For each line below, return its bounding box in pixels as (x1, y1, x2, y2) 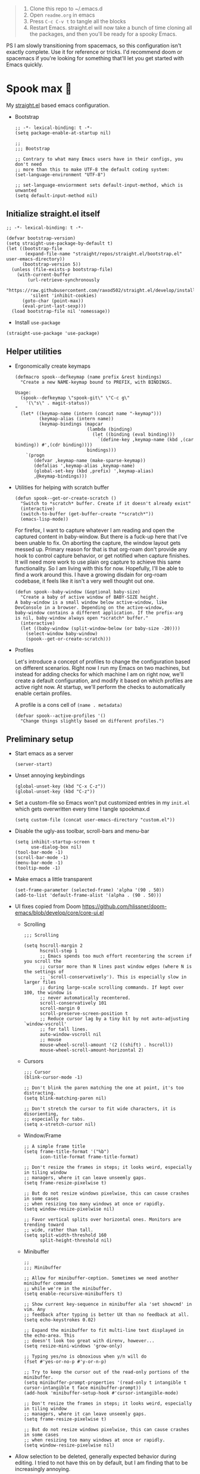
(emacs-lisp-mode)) (20, 516, 68, 522)
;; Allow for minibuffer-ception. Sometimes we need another (23, 1275, 179, 1281)
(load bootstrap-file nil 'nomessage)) (11, 308, 111, 314)
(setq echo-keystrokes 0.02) (23, 1317, 96, 1323)
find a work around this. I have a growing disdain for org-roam (14, 571, 168, 578)
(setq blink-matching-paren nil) (23, 1096, 107, 1101)
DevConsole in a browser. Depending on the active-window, (14, 604, 165, 611)
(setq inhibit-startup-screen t (14, 839, 95, 845)
